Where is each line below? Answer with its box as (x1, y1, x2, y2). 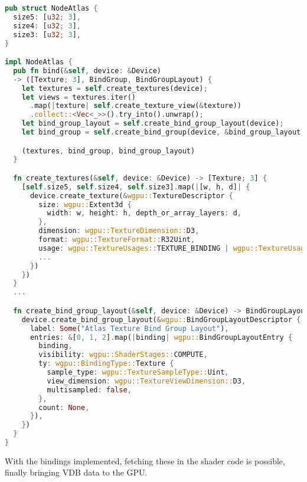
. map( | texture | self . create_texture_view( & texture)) (30, 101, 242, 110)
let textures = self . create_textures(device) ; (21, 84, 208, 93)
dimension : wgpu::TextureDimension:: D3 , (38, 227, 200, 235)
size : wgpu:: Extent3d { (38, 200, 132, 209)
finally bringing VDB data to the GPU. (5, 466, 148, 478)
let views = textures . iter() (21, 93, 136, 101)
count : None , (38, 403, 90, 412)
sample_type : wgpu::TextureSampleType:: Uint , (47, 368, 229, 376)
